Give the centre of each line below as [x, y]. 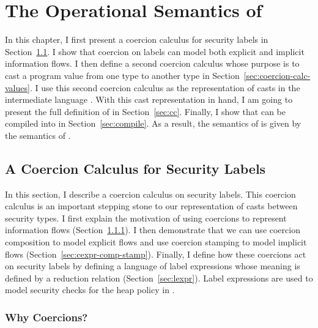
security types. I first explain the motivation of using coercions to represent [146, 218]
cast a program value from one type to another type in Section [122, 75]
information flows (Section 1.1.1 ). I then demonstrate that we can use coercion [153, 230]
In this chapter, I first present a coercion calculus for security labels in [137, 39]
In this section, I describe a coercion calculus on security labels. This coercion [150, 194]
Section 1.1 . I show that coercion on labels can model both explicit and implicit [155, 51]
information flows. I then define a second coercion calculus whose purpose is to [152, 63]
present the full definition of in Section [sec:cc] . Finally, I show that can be [146, 111]
